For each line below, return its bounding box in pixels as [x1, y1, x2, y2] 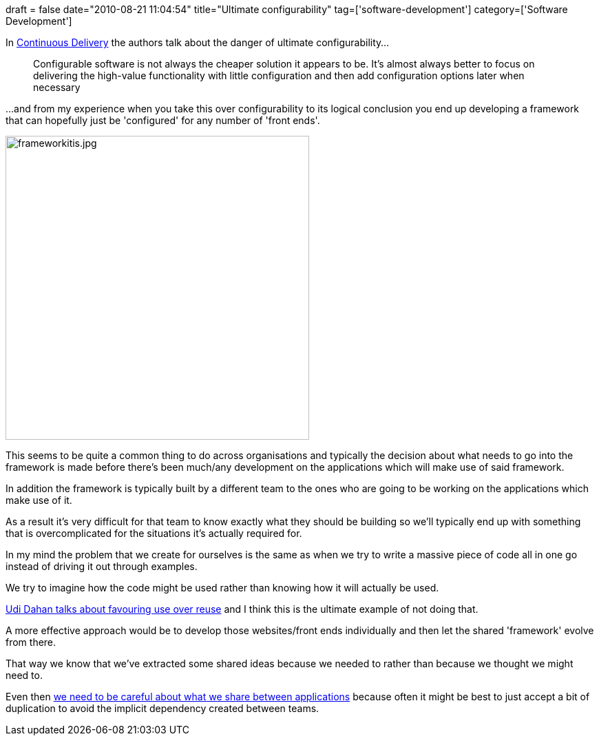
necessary [33, 81, 81, 93]
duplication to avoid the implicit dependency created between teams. [6, 702, 319, 714]
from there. [6, 636, 56, 648]
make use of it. [6, 494, 72, 506]
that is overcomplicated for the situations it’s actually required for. [6, 527, 302, 539]
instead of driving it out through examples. [6, 560, 198, 572]
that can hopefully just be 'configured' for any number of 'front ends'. [6, 114, 320, 126]
